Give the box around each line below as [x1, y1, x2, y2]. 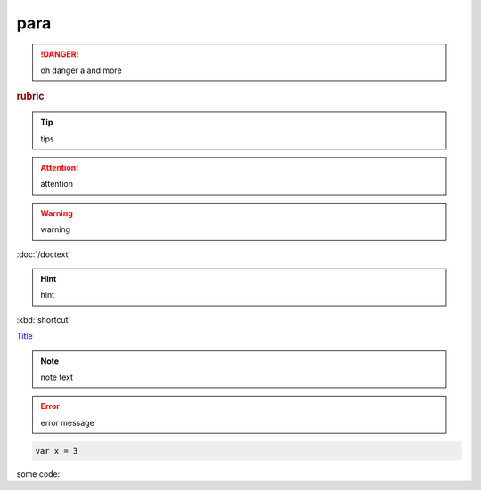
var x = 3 [35, 446, 78, 455]
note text [40, 372, 73, 382]
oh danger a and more [40, 65, 122, 76]
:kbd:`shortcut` [16, 314, 71, 325]
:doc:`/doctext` [16, 249, 71, 260]
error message [40, 417, 95, 428]
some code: [16, 468, 61, 479]
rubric [16, 90, 45, 102]
